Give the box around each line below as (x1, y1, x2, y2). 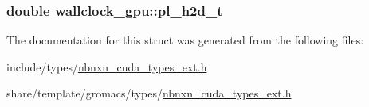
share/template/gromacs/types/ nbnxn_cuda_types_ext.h (6, 85, 292, 101)
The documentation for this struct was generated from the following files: (6, 32, 364, 48)
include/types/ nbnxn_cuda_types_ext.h (6, 58, 207, 75)
